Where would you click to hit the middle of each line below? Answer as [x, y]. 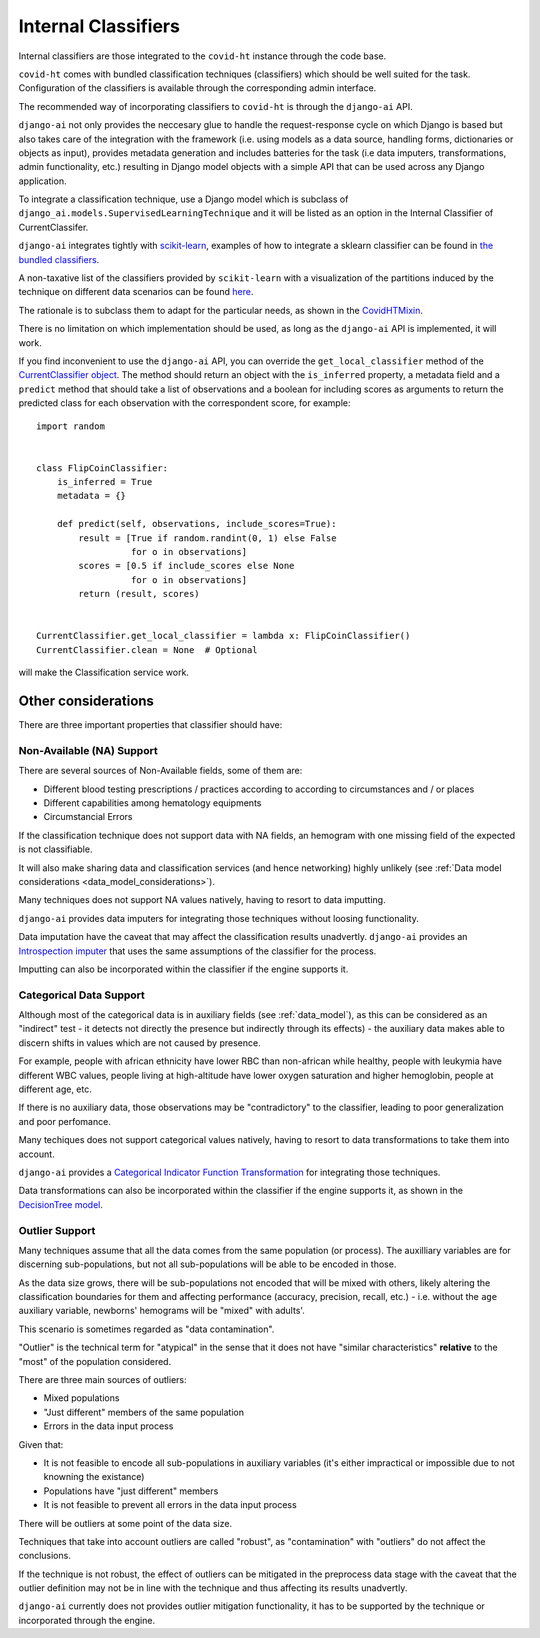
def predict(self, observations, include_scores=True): [196, 524]
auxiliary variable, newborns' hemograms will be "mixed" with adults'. [161, 1311]
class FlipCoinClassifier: [102, 468]
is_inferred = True [104, 482]
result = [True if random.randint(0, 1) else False [207, 538]
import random [70, 426]
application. [42, 181]
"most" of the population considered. [95, 1361]
